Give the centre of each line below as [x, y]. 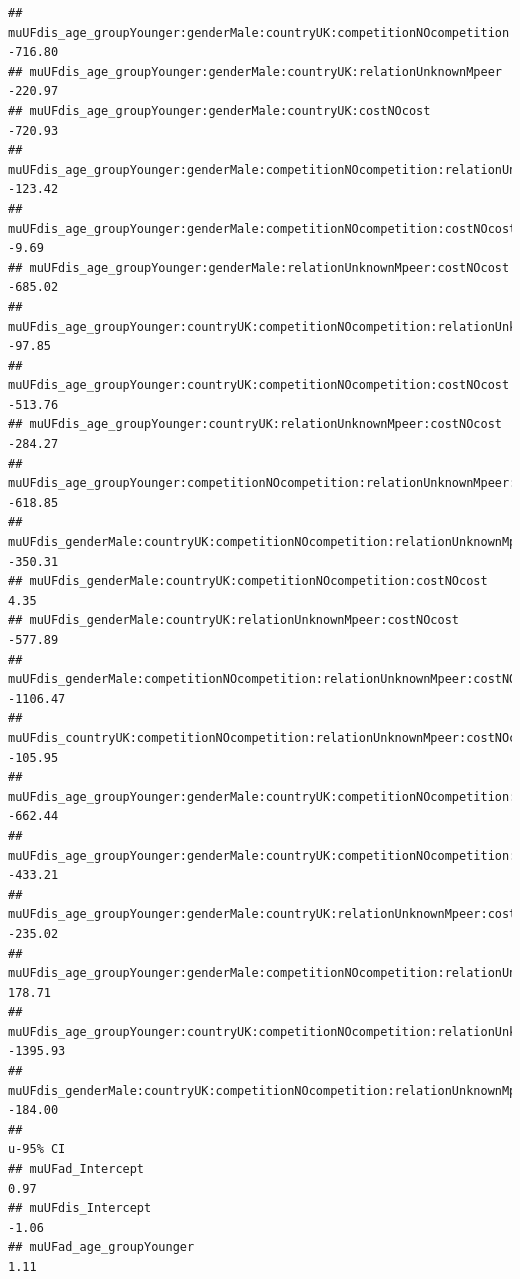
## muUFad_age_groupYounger [101, 1247]
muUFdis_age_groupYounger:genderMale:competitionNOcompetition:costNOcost [262, 228]
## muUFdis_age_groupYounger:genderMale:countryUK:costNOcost [219, 110]
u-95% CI [37, 1149]
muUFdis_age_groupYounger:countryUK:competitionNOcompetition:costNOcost [259, 385]
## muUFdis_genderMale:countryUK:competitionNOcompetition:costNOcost [248, 581]
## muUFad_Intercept [76, 1169]
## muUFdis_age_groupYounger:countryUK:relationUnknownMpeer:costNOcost [255, 424]
